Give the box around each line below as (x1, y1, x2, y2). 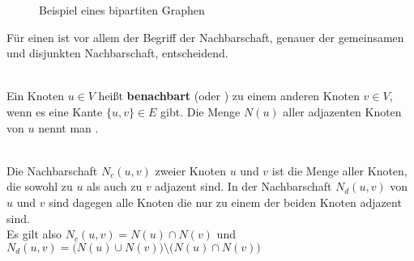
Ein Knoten (6, 87, 64, 104)
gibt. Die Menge (160, 103, 241, 120)
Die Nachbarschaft (6, 162, 98, 179)
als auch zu (87, 178, 143, 195)
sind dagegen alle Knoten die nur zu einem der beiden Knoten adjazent (49, 193, 402, 210)
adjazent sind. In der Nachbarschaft (155, 178, 332, 195)
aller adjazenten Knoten (283, 103, 402, 120)
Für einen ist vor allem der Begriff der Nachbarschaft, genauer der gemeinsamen (6, 28, 404, 45)
